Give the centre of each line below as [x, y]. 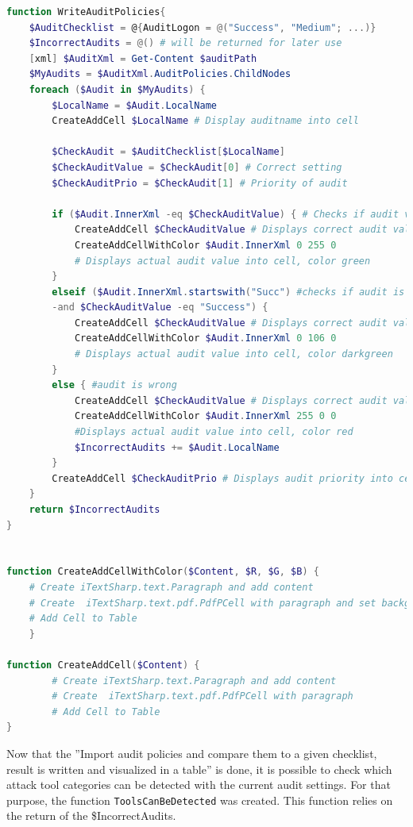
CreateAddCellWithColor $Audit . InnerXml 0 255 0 [205, 245]
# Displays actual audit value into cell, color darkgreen [234, 354]
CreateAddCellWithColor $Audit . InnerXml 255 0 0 [205, 416]
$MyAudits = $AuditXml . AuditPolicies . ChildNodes [160, 74]
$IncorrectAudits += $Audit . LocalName [177, 447]
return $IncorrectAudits [95, 510]
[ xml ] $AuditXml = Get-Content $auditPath [143, 58]
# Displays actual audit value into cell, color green [222, 261]
